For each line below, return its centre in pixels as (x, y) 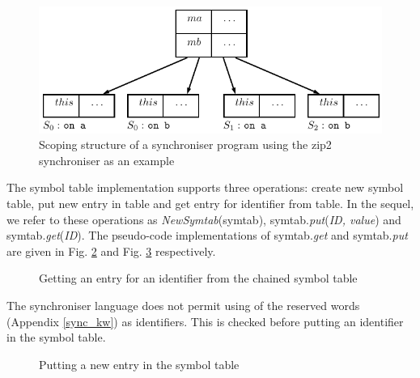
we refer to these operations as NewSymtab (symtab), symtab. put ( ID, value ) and (204, 219)
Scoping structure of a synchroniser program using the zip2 (185, 144)
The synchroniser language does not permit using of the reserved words (183, 305)
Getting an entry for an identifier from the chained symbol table (198, 278)
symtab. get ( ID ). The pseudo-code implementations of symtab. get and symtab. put (207, 235)
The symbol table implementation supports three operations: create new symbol (205, 187)
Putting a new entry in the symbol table (139, 364)
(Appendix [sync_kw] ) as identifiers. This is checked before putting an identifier (205, 321)
